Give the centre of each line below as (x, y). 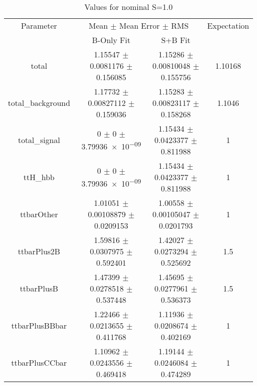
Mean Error (140, 25)
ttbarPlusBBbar (39, 325)
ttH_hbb (39, 177)
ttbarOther (39, 214)
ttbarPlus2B (39, 251)
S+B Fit (176, 40)
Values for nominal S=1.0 (128, 7)
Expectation (228, 25)
